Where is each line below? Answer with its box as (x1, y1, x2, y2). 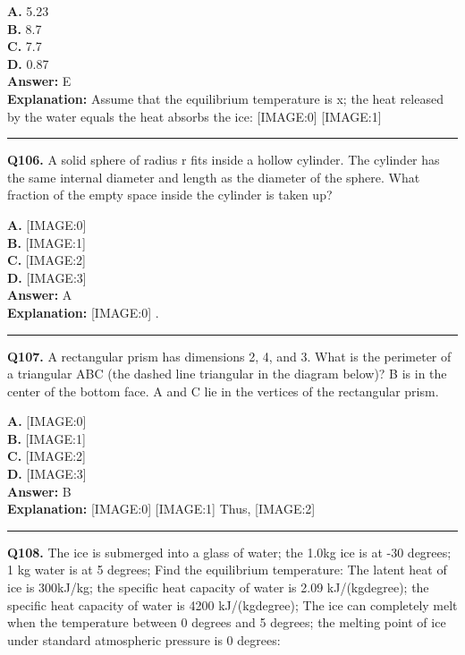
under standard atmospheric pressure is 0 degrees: (7, 630, 281, 649)
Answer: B (7, 481, 72, 500)
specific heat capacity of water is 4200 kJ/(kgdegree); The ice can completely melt (7, 595, 458, 614)
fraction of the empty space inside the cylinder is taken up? (7, 185, 333, 204)
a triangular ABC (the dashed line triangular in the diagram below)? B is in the (7, 364, 447, 383)
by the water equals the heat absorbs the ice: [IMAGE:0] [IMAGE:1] (7, 106, 382, 125)
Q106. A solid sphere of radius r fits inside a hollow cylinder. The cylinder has (7, 150, 440, 169)
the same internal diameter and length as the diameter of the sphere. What (7, 167, 420, 186)
